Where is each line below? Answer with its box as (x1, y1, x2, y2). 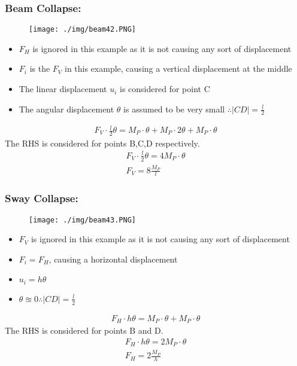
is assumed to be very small (123, 102, 225, 115)
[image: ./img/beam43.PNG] (29, 215, 136, 224)
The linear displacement (19, 83, 107, 95)
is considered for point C (120, 83, 210, 95)
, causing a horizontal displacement (49, 252, 178, 265)
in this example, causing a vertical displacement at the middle (65, 62, 292, 75)
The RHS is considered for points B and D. (5, 324, 163, 337)
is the (29, 62, 50, 75)
